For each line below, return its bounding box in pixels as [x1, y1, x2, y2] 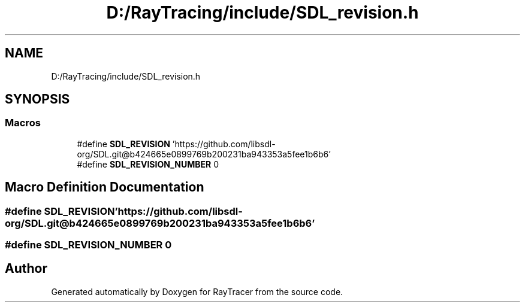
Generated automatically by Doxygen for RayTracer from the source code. [51, 286, 343, 297]
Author [5, 261, 47, 276]
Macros [5, 117, 41, 129]
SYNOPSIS [5, 92, 70, 107]
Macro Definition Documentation [5, 180, 204, 195]
